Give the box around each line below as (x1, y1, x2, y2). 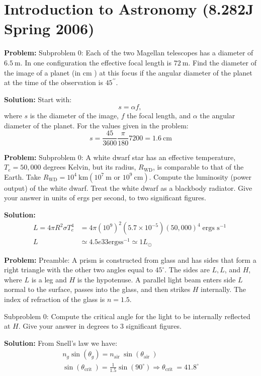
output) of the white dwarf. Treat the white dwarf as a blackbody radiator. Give (4, 182, 252, 193)
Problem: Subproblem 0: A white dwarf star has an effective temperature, (4, 152, 236, 162)
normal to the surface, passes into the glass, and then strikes (4, 284, 191, 294)
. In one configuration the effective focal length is (20, 57, 171, 67)
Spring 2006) (4, 18, 95, 39)
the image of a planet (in (4, 67, 81, 78)
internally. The (201, 284, 246, 294)
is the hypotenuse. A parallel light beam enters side (77, 274, 236, 284)
